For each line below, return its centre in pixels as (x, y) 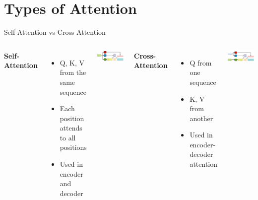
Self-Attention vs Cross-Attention (55, 32)
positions (73, 147)
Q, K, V (72, 62)
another (201, 118)
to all (68, 137)
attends (71, 128)
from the (73, 72)
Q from (201, 62)
